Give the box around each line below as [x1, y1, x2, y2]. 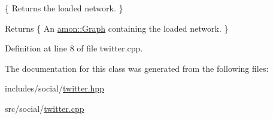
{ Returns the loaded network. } [5, 2, 123, 14]
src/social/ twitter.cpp [5, 102, 84, 114]
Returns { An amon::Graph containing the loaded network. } [5, 22, 229, 34]
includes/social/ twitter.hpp [5, 82, 104, 94]
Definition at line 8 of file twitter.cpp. [5, 42, 143, 54]
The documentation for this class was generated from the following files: [5, 62, 269, 74]
